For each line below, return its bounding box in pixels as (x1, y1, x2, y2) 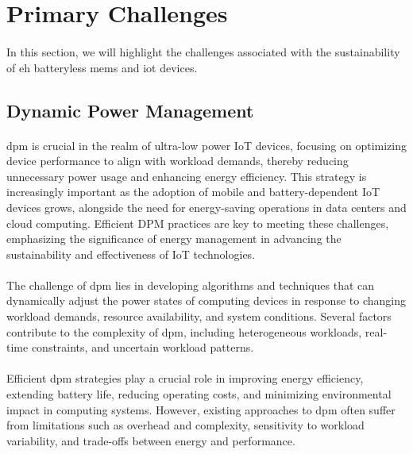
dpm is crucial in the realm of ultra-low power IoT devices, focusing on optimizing (6, 137, 407, 153)
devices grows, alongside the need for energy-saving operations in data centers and (6, 198, 407, 215)
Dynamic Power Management (6, 98, 254, 122)
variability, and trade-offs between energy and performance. (6, 432, 295, 448)
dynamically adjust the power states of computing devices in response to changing (6, 292, 406, 309)
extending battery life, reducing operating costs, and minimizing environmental (6, 386, 392, 402)
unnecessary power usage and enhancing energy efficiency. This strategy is (6, 167, 367, 184)
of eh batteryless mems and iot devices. (6, 59, 198, 75)
